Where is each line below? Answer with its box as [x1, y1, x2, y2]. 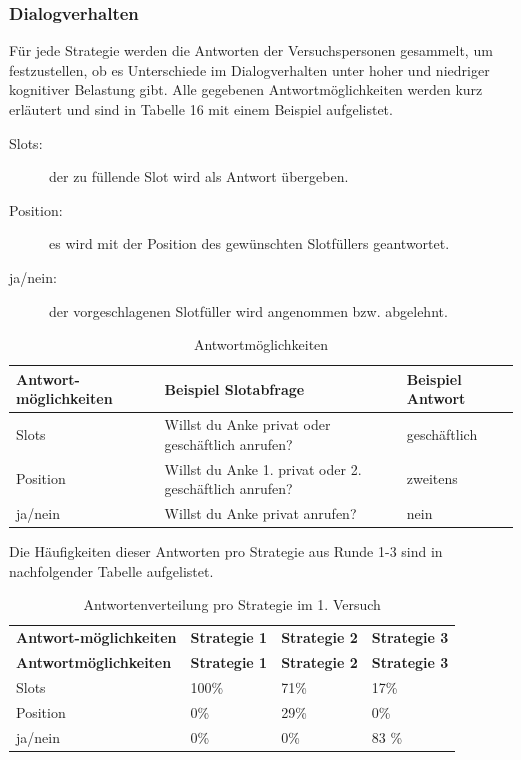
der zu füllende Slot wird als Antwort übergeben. [49, 166, 349, 187]
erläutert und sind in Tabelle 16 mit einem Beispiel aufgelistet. [9, 99, 393, 119]
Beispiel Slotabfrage [164, 378, 305, 399]
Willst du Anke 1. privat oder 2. [164, 458, 362, 479]
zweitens [406, 468, 458, 489]
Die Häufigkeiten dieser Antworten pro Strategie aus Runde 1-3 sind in [9, 541, 443, 562]
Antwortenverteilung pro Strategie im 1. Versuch [83, 594, 381, 615]
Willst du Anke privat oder [164, 414, 331, 435]
